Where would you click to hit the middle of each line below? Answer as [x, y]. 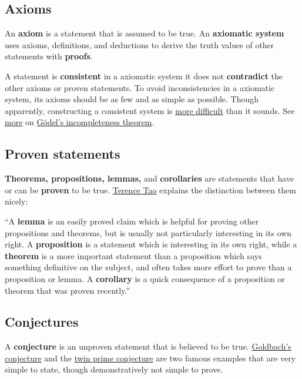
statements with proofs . [49, 56]
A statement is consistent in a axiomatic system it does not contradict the [144, 76]
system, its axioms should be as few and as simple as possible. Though [132, 99]
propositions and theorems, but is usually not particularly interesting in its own [148, 232]
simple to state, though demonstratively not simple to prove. [114, 369]
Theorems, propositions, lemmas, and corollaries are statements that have [150, 178]
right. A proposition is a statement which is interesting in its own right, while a [151, 244]
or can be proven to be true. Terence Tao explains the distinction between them [150, 189]
